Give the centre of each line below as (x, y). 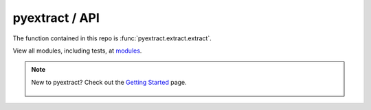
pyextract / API (56, 18)
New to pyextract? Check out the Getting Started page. (109, 82)
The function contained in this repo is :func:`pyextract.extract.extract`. (112, 38)
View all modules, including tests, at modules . (77, 51)
